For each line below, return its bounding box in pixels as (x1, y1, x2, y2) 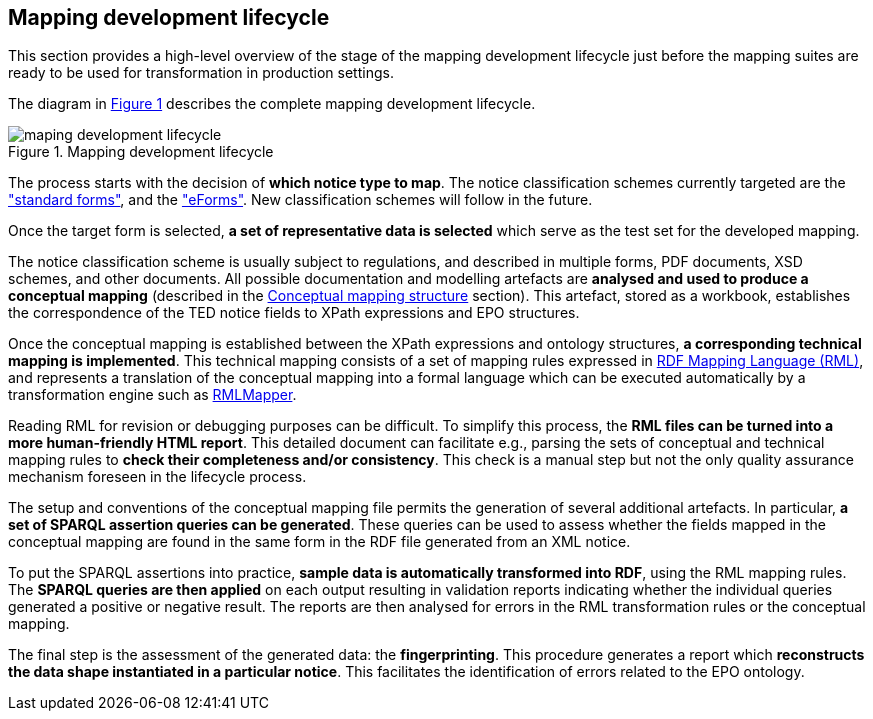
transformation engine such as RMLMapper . (8, 386, 297, 404)
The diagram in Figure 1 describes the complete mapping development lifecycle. (8, 95, 536, 113)
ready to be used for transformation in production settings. (8, 64, 394, 82)
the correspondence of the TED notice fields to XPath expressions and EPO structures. (8, 304, 580, 322)
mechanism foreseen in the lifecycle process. (8, 468, 307, 486)
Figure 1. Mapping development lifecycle (8, 143, 274, 161)
